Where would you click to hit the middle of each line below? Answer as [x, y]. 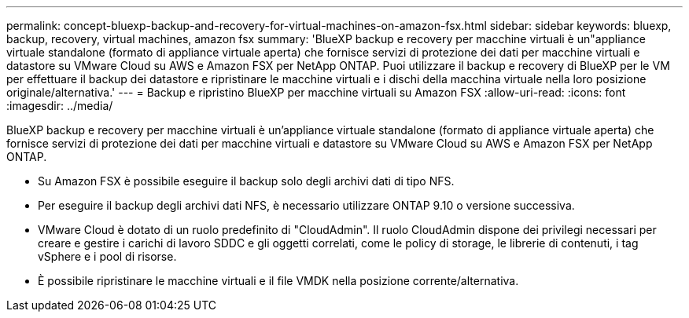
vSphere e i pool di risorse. [107, 256]
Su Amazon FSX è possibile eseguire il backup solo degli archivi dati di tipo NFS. [246, 181]
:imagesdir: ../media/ [60, 106]
